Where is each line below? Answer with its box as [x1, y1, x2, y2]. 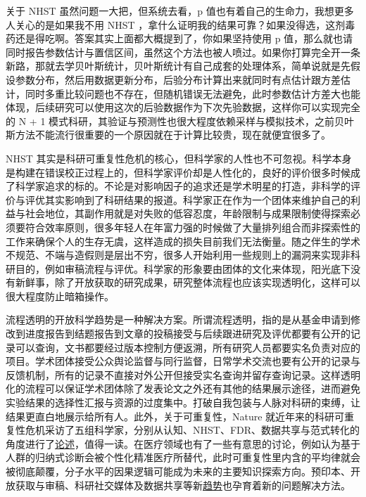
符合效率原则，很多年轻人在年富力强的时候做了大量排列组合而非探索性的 [25, 219, 360, 234]
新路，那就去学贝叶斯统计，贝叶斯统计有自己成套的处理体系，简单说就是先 [6, 58, 351, 73]
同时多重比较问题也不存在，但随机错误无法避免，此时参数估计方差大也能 [25, 86, 360, 101]
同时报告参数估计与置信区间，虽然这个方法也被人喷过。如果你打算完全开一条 [6, 44, 360, 59]
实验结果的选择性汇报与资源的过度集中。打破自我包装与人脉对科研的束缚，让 [6, 395, 360, 410]
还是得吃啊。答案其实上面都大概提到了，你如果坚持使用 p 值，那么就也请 [15, 31, 353, 46]
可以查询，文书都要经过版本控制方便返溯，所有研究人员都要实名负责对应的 [15, 340, 360, 354]
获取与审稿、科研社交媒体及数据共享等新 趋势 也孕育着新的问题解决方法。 [15, 477, 351, 492]
